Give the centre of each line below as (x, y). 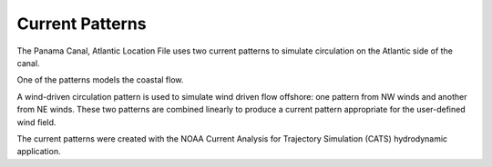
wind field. (36, 122)
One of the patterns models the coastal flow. (100, 80)
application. (39, 152)
